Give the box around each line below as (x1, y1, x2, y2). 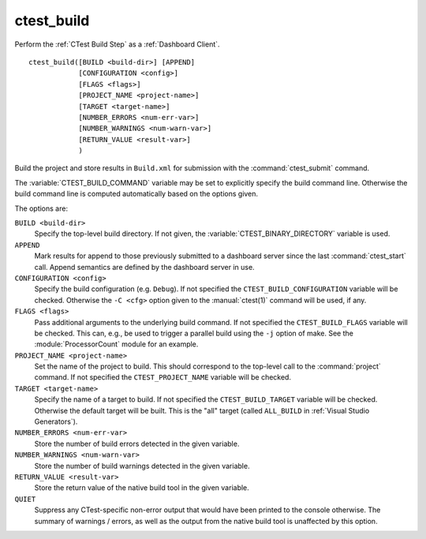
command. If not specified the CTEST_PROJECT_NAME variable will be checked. (34, 372, 292, 382)
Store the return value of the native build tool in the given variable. (34, 483, 250, 492)
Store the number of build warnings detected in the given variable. (34, 461, 250, 470)
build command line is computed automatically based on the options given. (14, 189, 259, 199)
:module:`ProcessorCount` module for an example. (34, 339, 199, 349)
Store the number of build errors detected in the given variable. (34, 439, 240, 448)
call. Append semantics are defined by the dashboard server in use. (34, 262, 256, 271)
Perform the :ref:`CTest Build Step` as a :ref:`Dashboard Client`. (14, 39, 220, 49)
